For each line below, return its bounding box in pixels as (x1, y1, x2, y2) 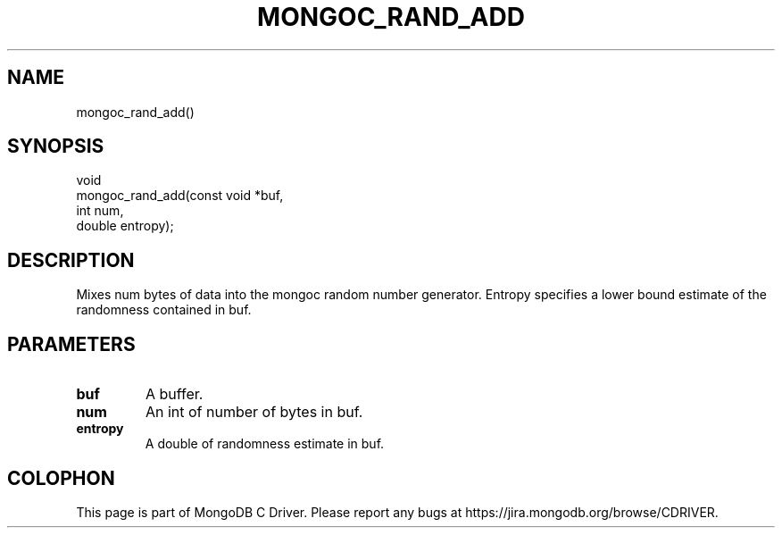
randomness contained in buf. (76, 302, 252, 318)
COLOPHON (7, 466, 115, 489)
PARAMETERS (7, 332, 136, 355)
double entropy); (76, 218, 174, 234)
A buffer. (145, 385, 204, 404)
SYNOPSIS (7, 135, 104, 158)
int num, (76, 203, 124, 219)
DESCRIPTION (7, 248, 135, 272)
